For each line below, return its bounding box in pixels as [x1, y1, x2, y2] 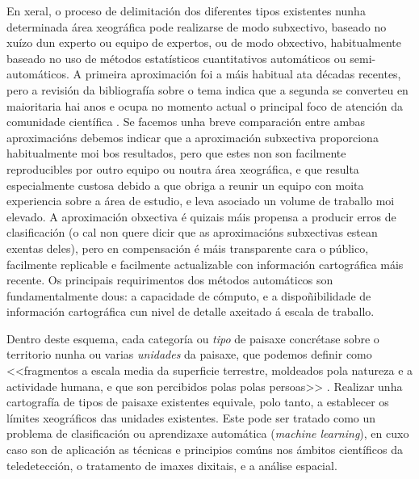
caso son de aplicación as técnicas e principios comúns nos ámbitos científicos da [6, 441, 404, 458]
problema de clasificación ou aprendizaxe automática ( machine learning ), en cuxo [6, 425, 409, 442]
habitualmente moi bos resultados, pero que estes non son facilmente [6, 145, 346, 162]
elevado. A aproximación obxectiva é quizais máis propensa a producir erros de [6, 208, 396, 225]
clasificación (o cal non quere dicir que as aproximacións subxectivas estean [6, 224, 378, 241]
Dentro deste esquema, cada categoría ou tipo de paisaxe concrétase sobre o [6, 330, 379, 347]
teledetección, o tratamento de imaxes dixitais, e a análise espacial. [6, 456, 337, 473]
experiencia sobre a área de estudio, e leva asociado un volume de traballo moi [6, 192, 395, 209]
